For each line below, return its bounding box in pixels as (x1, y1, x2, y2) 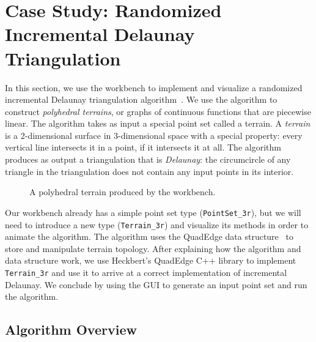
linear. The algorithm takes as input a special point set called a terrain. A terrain (5, 117, 310, 130)
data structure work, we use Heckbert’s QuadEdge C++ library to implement (5, 254, 296, 267)
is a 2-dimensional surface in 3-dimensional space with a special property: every (5, 128, 303, 141)
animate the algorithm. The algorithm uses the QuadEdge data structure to (5, 230, 293, 243)
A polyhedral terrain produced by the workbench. (29, 185, 216, 198)
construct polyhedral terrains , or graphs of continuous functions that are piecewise (5, 105, 311, 117)
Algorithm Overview (5, 320, 137, 339)
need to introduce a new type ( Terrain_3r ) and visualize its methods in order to (5, 218, 309, 231)
